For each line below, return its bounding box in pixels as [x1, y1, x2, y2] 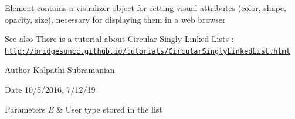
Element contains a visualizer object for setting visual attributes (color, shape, [5, 2, 286, 13]
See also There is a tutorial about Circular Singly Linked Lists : [5, 33, 234, 45]
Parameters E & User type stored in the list [5, 103, 162, 115]
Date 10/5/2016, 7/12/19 [5, 83, 96, 96]
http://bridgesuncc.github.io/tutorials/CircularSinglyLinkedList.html [5, 47, 290, 55]
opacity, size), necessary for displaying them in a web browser [5, 13, 226, 25]
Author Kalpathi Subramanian [5, 64, 115, 76]
